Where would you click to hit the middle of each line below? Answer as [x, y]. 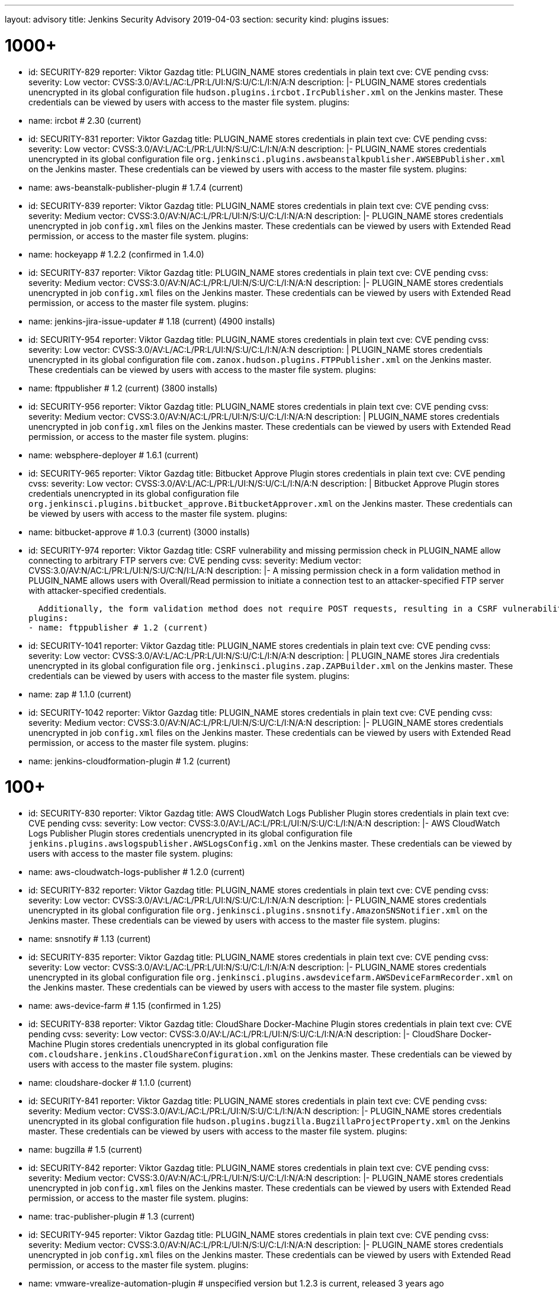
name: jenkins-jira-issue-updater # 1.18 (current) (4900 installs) [152, 321]
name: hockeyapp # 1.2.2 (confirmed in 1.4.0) [116, 254]
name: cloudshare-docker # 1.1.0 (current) [110, 1083]
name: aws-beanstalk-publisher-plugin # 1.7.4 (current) [136, 187]
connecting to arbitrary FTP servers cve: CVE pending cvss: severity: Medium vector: [195, 560]
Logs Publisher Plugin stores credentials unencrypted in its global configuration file [191, 833]
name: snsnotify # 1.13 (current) [90, 939]
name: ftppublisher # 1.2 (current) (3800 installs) [123, 388]
